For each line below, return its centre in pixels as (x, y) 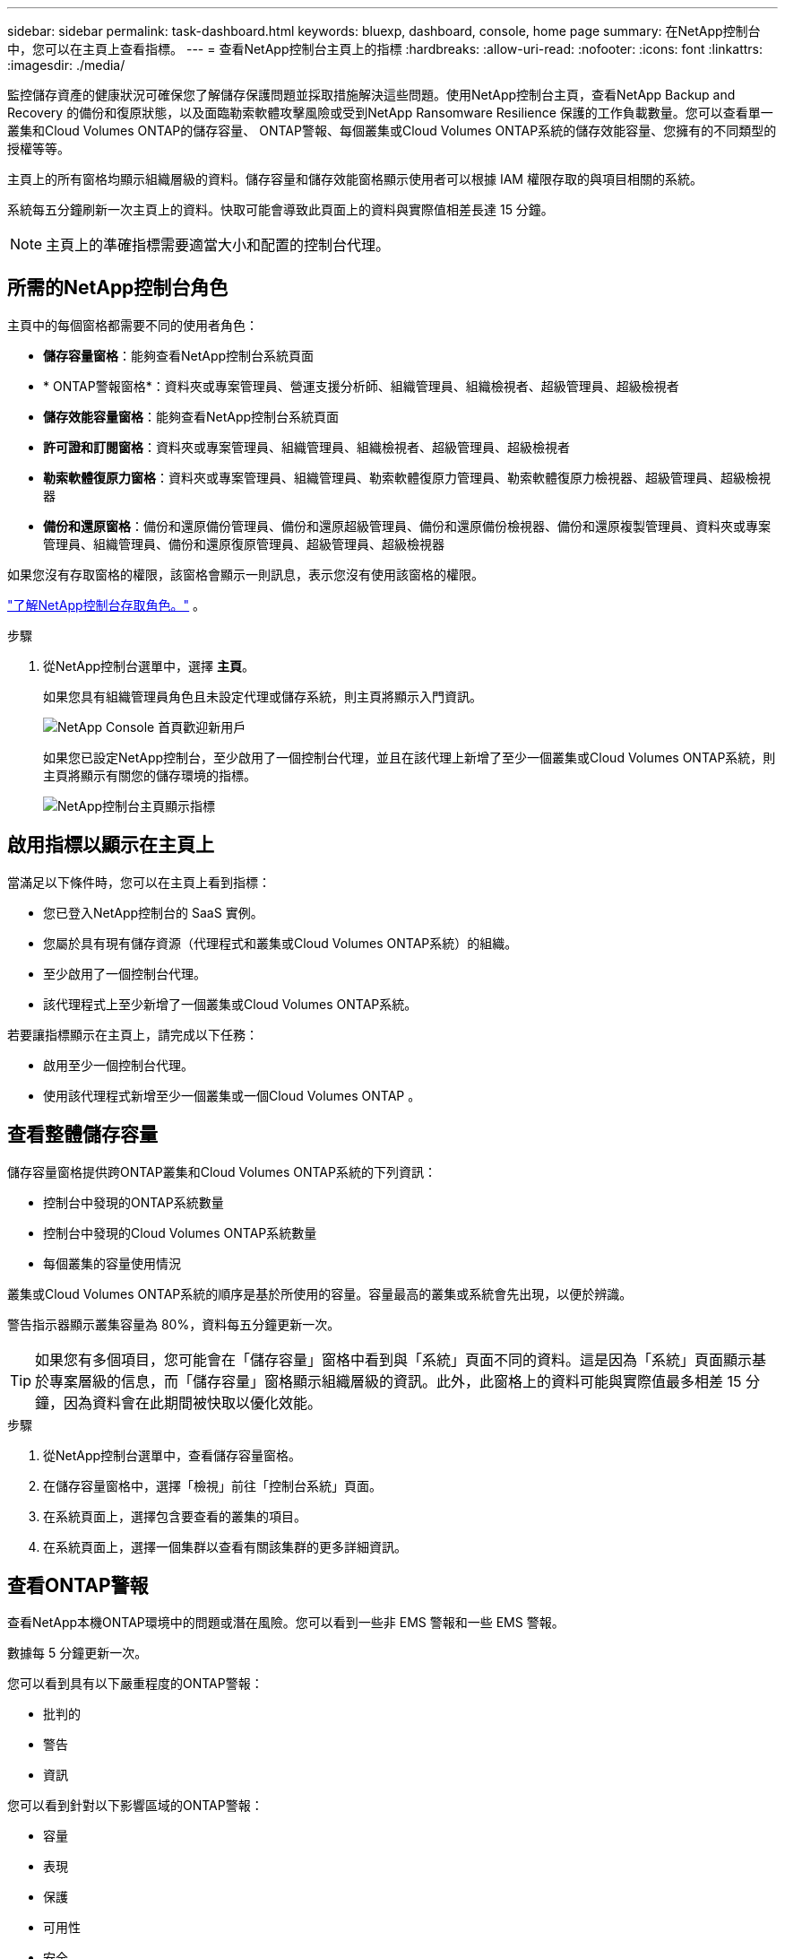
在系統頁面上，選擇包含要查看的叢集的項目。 (175, 1516)
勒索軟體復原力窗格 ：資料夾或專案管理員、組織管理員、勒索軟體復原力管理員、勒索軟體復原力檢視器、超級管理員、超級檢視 (407, 477)
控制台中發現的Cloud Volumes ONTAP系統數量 (180, 1232)
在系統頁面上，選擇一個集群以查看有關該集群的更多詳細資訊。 (225, 1546)
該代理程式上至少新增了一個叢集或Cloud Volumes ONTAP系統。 (230, 1004)
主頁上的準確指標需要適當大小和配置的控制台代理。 (218, 245)
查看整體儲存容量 (82, 1135)
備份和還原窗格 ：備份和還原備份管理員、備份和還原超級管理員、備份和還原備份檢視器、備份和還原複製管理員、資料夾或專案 (407, 526)
